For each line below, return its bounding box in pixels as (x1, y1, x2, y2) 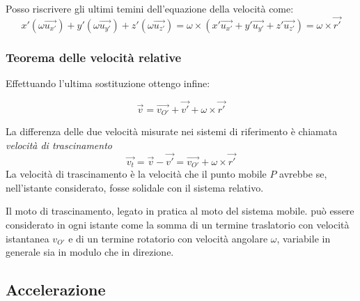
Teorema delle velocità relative (6, 48, 182, 65)
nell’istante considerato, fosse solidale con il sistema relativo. (6, 180, 264, 194)
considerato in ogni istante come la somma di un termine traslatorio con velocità (6, 217, 350, 231)
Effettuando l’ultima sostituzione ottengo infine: (6, 76, 210, 91)
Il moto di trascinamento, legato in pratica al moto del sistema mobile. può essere (6, 203, 354, 218)
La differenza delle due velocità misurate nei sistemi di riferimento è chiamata (6, 124, 338, 139)
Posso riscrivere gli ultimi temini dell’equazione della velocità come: (6, 1, 294, 15)
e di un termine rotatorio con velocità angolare (68, 231, 268, 245)
